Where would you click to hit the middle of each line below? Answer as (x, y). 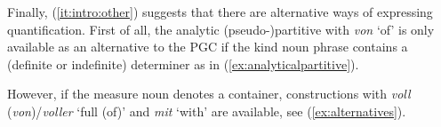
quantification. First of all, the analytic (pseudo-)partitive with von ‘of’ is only (221, 29)
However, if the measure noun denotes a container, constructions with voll (209, 94)
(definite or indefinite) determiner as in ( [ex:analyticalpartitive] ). (183, 63)
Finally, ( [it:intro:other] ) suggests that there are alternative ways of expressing (220, 12)
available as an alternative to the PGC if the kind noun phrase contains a (208, 47)
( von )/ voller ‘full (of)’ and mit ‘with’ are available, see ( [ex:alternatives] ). (207, 111)
